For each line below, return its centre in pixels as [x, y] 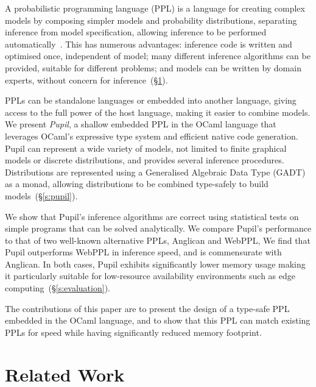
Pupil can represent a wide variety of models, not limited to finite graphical [146, 148]
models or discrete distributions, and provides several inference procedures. [145, 160]
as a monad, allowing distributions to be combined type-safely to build [137, 184]
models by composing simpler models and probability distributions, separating [151, 20]
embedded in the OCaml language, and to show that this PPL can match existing [158, 320]
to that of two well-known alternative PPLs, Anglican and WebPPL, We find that [158, 240]
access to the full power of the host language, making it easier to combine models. [158, 112]
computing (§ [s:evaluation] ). [58, 288]
